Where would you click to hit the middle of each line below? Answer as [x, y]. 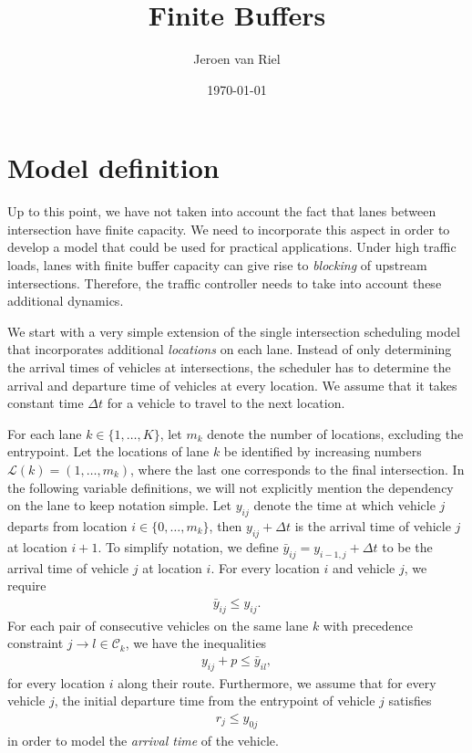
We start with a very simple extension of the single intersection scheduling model [234, 331]
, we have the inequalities [196, 643]
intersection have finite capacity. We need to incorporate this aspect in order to [229, 229]
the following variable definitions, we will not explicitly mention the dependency [231, 487]
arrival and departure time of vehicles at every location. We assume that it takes [232, 385]
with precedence [368, 625]
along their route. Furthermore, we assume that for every [277, 682]
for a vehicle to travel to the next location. [226, 403]
